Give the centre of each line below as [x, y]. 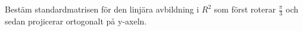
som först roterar [245, 9]
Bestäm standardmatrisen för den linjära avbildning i [102, 9]
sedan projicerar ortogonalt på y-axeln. [76, 21]
